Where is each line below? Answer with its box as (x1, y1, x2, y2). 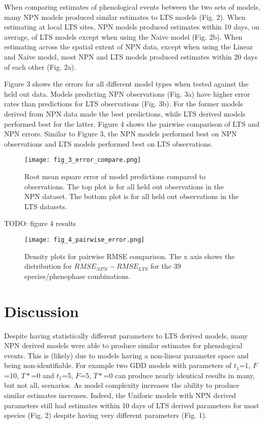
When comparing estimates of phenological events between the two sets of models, (4, 2, 260, 12)
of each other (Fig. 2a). (4, 61, 76, 72)
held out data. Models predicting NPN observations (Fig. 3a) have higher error (4, 88, 250, 99)
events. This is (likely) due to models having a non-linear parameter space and (4, 350, 249, 360)
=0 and (31, 370, 54, 380)
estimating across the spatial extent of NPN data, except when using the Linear (4, 41, 253, 52)
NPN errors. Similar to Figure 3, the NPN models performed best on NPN (4, 128, 237, 139)
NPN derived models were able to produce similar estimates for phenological (4, 340, 243, 351)
